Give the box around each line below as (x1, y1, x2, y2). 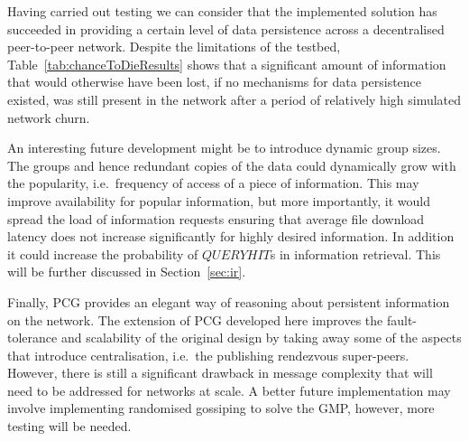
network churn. (7, 108, 90, 127)
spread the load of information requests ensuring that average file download (7, 209, 425, 228)
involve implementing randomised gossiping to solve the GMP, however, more (7, 399, 435, 418)
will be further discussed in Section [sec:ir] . (7, 262, 246, 281)
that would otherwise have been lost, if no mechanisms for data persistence (7, 72, 422, 91)
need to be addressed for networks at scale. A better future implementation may (7, 380, 451, 399)
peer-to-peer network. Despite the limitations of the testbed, (7, 37, 341, 56)
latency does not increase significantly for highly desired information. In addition (7, 227, 455, 246)
